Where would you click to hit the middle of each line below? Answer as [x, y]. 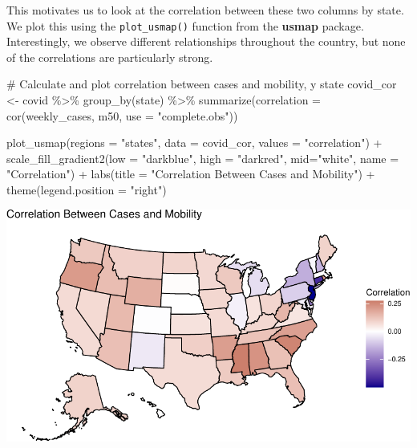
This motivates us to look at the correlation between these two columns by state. [205, 10]
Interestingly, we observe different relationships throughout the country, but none [206, 41]
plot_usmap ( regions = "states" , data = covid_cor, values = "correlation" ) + [194, 143]
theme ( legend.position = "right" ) [87, 189]
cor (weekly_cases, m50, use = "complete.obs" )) [122, 115]
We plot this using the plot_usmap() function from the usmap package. [185, 25]
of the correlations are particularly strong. [110, 57]
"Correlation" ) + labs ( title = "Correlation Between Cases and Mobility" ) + [191, 174]
